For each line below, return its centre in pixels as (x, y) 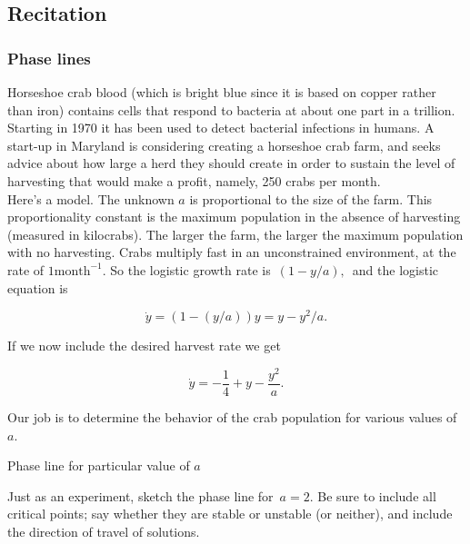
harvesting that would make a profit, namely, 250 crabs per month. (194, 180)
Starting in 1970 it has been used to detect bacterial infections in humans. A (221, 128)
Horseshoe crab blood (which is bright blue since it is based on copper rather (222, 92)
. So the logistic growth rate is (186, 269)
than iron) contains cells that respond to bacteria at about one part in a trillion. (231, 109)
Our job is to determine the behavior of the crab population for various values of (232, 416)
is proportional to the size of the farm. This (311, 198)
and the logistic (395, 269)
